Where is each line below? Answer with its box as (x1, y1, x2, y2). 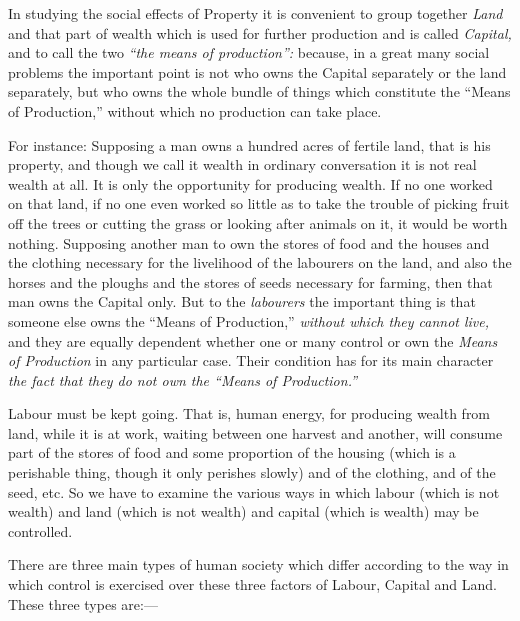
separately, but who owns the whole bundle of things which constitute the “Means (8, 81, 511, 102)
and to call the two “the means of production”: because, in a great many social (8, 42, 490, 63)
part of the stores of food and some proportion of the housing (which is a (8, 442, 456, 463)
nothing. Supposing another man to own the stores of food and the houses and (8, 232, 490, 253)
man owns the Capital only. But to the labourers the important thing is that (8, 291, 476, 312)
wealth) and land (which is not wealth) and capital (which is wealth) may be (8, 501, 479, 522)
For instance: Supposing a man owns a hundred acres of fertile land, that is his (8, 134, 491, 155)
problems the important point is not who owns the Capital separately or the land (8, 61, 507, 82)
